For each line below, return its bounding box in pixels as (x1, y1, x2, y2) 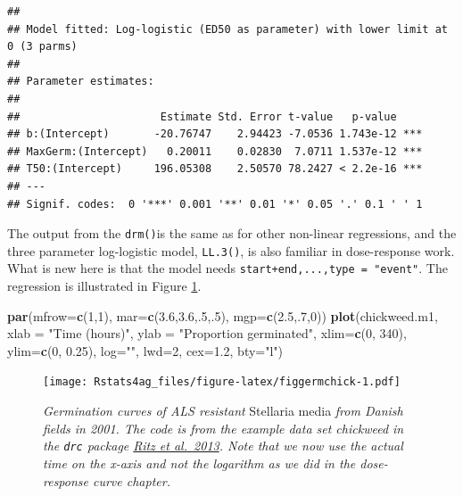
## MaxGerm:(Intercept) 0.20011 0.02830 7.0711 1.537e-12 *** (7, 145, 423, 158)
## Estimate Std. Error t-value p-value (7, 110, 397, 123)
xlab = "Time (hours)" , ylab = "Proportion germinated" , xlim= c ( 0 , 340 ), (7, 324, 407, 343)
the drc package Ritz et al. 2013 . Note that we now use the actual (43, 436, 403, 455)
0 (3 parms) (7, 40, 78, 54)
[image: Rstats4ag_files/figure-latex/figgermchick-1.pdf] (43, 376, 401, 389)
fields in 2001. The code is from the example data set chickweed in (43, 418, 404, 437)
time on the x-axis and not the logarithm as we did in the (43, 453, 356, 472)
